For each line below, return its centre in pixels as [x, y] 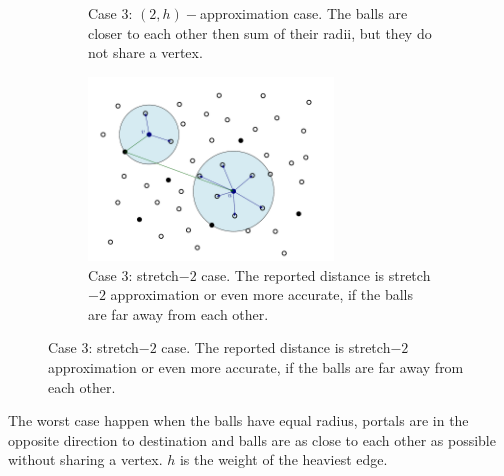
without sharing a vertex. [85, 459]
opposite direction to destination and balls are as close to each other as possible [252, 439]
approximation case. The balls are [303, 13]
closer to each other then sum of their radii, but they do [260, 32]
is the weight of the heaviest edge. [283, 459]
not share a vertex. [145, 52]
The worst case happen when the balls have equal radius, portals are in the [238, 420]
